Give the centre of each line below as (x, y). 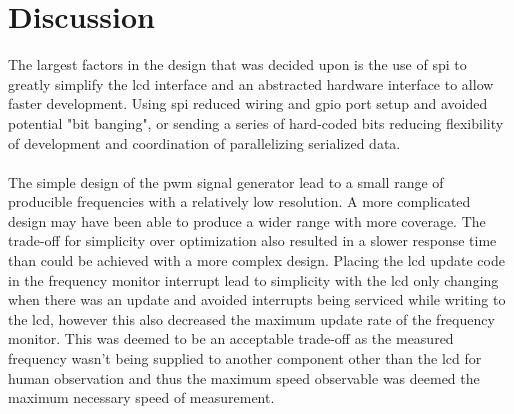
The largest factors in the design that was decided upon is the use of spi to (237, 64)
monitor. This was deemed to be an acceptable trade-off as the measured (231, 338)
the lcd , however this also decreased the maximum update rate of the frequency (251, 318)
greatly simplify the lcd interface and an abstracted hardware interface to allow (251, 83)
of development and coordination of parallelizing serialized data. (204, 142)
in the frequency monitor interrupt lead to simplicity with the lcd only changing (253, 279)
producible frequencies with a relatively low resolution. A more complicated (239, 201)
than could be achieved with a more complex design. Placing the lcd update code (256, 260)
